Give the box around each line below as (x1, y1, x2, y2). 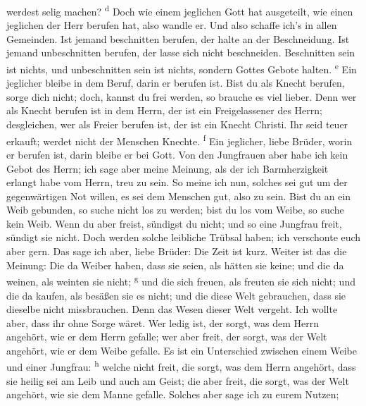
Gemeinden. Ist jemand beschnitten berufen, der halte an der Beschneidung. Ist (6, 31, 350, 46)
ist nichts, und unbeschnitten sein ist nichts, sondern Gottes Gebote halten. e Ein (6, 60, 357, 76)
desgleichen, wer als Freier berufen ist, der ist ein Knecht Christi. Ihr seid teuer (6, 117, 348, 132)
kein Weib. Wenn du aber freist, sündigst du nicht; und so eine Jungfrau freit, (6, 216, 342, 230)
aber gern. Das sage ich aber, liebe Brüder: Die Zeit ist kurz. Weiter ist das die (6, 244, 347, 259)
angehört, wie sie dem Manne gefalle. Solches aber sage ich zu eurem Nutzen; (6, 387, 339, 402)
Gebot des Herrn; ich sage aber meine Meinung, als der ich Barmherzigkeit (6, 161, 329, 176)
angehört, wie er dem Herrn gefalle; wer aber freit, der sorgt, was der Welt (6, 329, 327, 344)
